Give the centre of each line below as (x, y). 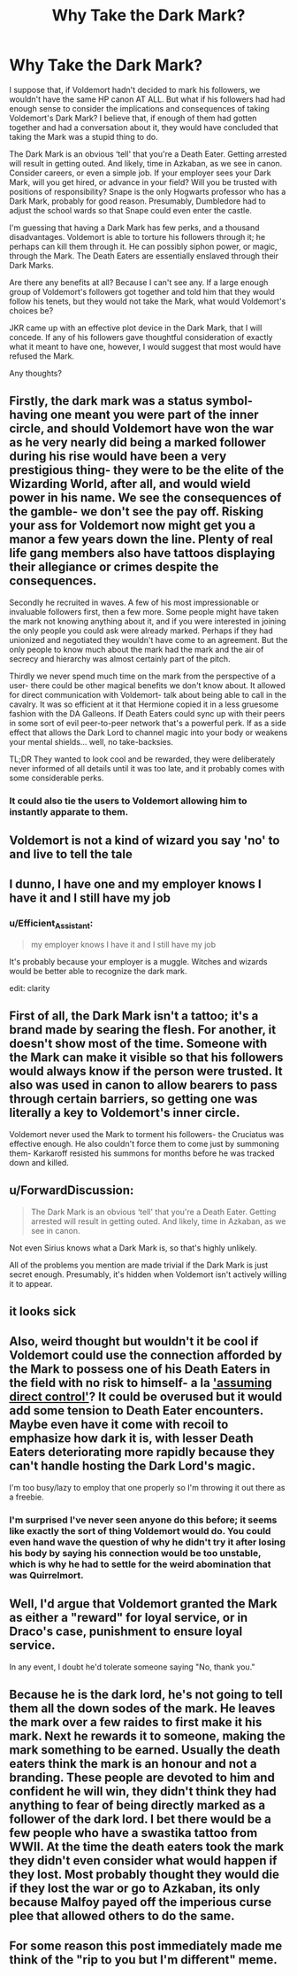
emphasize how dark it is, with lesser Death (131, 1439)
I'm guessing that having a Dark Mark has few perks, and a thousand (134, 228)
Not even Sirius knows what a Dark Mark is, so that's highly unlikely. (133, 1248)
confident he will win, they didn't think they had (143, 1791)
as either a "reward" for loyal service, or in (129, 1618)
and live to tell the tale (71, 854)
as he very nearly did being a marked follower (138, 442)
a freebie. (27, 1497)
